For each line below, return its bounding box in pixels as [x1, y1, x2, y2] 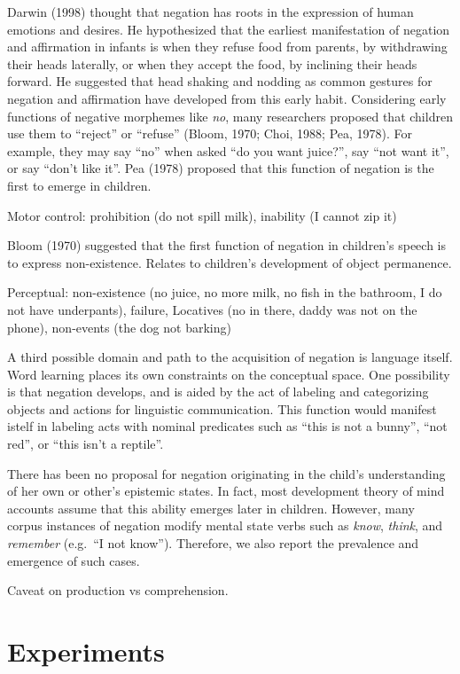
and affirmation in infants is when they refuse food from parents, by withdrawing [7, 37, 448, 56]
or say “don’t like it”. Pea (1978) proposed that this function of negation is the [7, 159, 434, 177]
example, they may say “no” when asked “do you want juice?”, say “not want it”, [7, 141, 449, 160]
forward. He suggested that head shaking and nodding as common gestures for [7, 72, 433, 90]
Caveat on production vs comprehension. [7, 581, 229, 600]
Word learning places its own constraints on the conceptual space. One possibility [7, 364, 450, 383]
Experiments [7, 633, 165, 669]
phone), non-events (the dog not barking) [7, 317, 231, 336]
